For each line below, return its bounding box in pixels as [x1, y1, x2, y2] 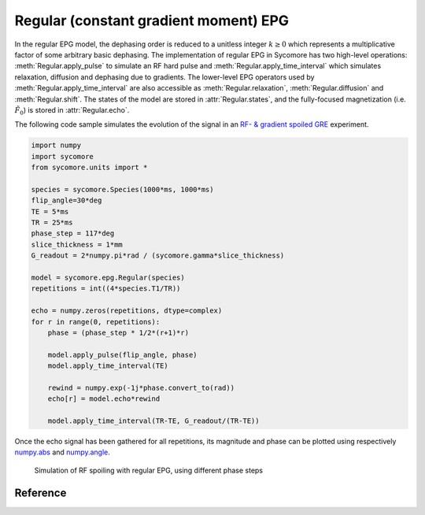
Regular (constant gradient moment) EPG [14, 12, 290, 29]
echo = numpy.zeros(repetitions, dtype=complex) [31, 306, 223, 315]
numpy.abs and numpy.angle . [14, 447, 110, 457]
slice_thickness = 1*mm [31, 240, 124, 249]
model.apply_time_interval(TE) [47, 361, 168, 370]
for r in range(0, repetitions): [31, 317, 161, 326]
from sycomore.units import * [31, 163, 148, 172]
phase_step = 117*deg [31, 229, 115, 238]
